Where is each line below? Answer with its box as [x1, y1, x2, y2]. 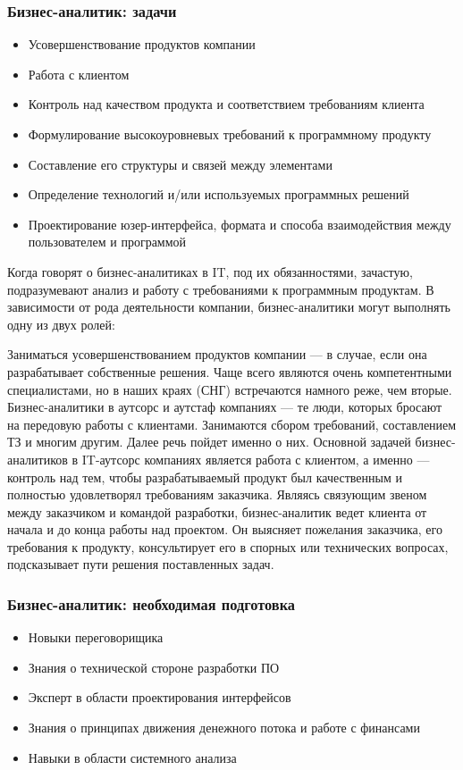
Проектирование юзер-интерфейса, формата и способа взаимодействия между [28, 214, 451, 233]
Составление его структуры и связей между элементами [28, 155, 333, 173]
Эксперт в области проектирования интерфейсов [28, 688, 291, 707]
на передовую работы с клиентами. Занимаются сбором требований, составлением [7, 414, 457, 433]
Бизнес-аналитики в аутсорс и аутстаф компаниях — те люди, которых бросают [7, 398, 442, 416]
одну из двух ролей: [7, 314, 115, 333]
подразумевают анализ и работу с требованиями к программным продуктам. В [7, 280, 434, 298]
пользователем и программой [28, 232, 187, 251]
